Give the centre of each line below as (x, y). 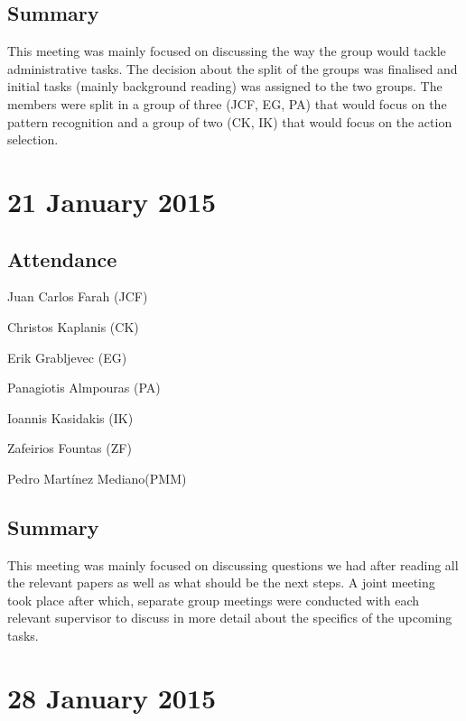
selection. (33, 139)
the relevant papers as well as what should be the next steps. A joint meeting (221, 582)
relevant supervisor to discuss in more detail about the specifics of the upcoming (230, 618)
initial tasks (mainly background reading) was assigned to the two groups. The (225, 86)
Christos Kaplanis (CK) (73, 326)
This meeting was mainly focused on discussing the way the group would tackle (227, 51)
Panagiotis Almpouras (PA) (84, 388)
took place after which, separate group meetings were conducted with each (214, 600)
